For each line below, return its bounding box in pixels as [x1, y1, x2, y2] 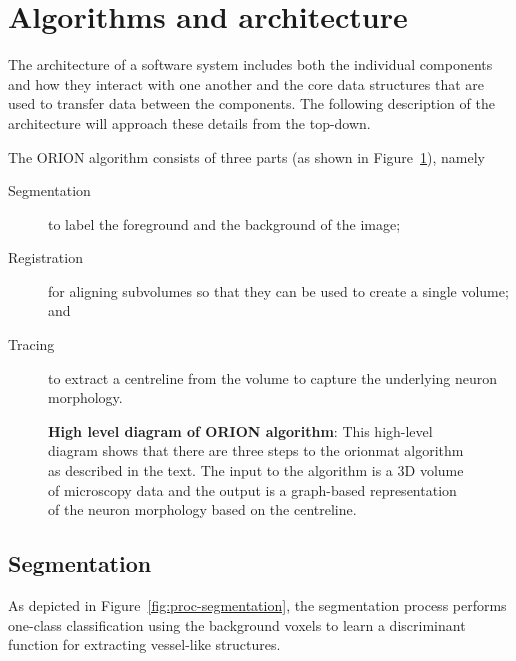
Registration [8, 247, 83, 268]
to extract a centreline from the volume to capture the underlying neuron [48, 367, 498, 388]
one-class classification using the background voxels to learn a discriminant [8, 614, 466, 635]
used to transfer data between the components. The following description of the [8, 93, 495, 114]
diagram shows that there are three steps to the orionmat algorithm [48, 440, 464, 461]
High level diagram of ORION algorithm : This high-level [48, 420, 433, 441]
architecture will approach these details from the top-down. [8, 112, 371, 133]
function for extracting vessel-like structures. [8, 634, 281, 655]
